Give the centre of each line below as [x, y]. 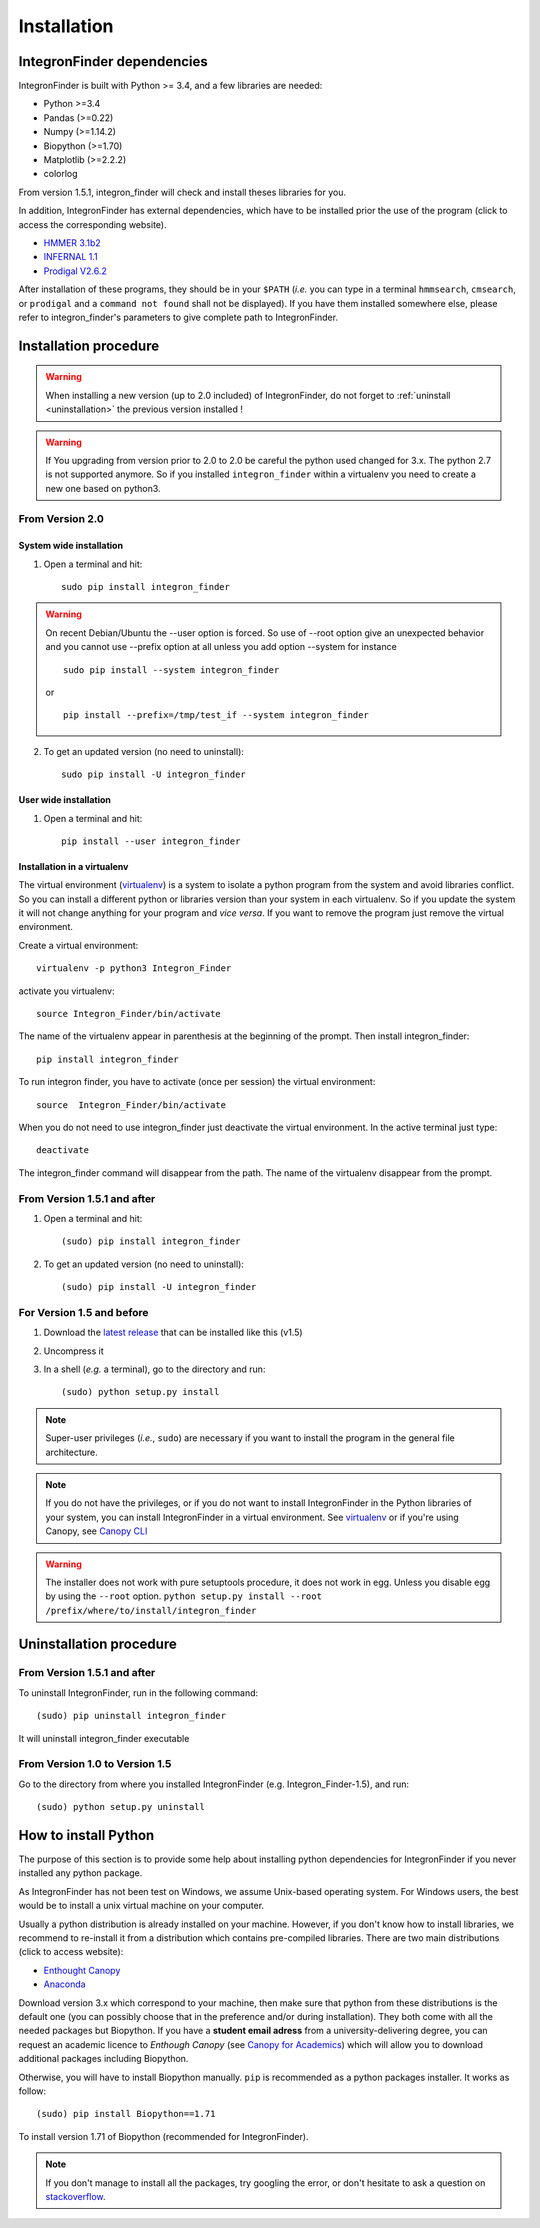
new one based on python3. [103, 488]
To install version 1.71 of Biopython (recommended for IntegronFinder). [163, 2136]
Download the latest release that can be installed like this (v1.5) [173, 1332]
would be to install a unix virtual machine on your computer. [141, 1906]
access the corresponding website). [92, 224]
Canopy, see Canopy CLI [96, 1531]
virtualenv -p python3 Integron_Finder [134, 968]
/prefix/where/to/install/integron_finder [151, 1610]
